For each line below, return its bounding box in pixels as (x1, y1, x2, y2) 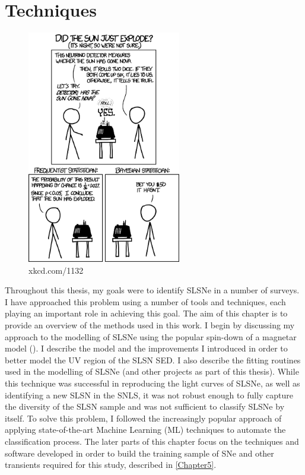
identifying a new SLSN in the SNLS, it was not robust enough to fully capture (5, 388, 294, 401)
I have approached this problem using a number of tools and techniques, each (5, 295, 286, 308)
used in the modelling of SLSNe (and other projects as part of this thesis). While (5, 365, 299, 378)
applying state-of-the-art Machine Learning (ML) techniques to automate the (5, 423, 286, 436)
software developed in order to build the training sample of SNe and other (5, 446, 274, 459)
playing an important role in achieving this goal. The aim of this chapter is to (5, 307, 288, 319)
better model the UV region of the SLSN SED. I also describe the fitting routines (5, 353, 301, 366)
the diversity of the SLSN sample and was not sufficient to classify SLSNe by (5, 400, 285, 413)
